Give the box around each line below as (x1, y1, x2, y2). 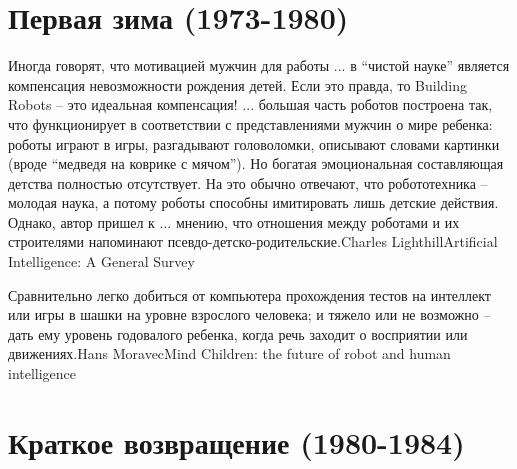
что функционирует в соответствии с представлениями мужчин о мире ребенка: (8, 113, 493, 134)
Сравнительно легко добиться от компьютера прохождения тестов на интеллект (8, 284, 491, 305)
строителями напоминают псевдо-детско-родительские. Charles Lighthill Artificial (8, 231, 498, 252)
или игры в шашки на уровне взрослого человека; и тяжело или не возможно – (8, 304, 491, 325)
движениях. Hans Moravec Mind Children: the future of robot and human (8, 343, 451, 364)
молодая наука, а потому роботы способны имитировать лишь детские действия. (8, 192, 499, 213)
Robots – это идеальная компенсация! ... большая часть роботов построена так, (8, 94, 493, 115)
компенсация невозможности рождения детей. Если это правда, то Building (8, 74, 467, 95)
